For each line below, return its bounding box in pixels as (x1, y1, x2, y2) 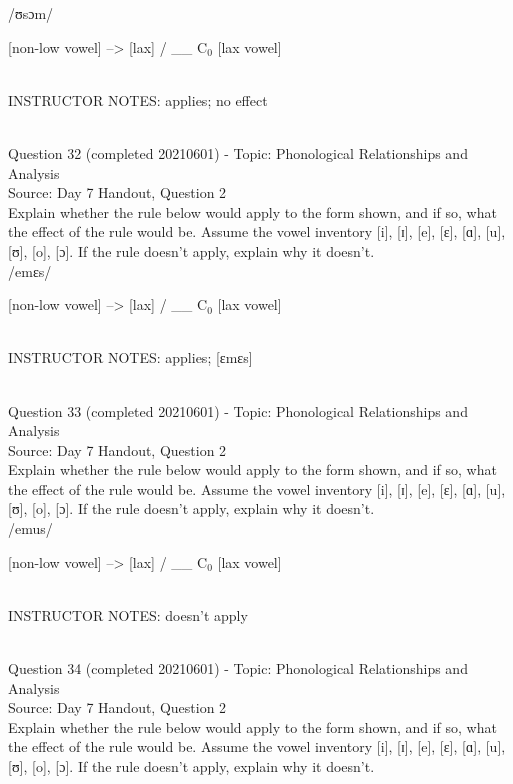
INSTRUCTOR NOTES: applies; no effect (8, 89, 268, 110)
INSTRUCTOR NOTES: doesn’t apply (8, 604, 248, 625)
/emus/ (8, 518, 53, 539)
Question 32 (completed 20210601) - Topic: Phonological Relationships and (8, 142, 468, 163)
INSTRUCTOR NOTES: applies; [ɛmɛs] (8, 347, 253, 368)
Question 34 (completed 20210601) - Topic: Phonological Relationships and (8, 658, 468, 679)
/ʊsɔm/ (8, 3, 54, 23)
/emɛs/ (8, 260, 52, 281)
